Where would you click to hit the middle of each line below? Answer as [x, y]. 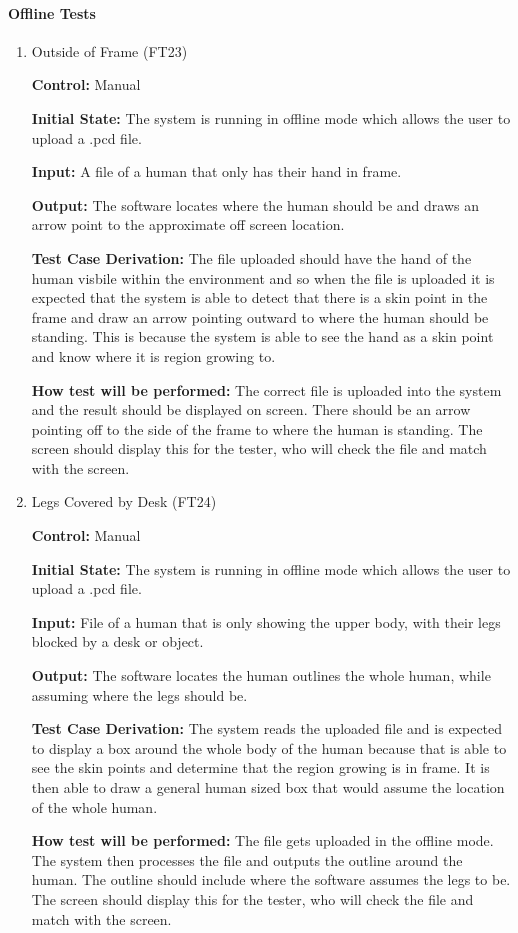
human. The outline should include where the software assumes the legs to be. [271, 879]
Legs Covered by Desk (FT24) [124, 501]
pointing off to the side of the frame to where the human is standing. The [257, 428]
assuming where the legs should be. [139, 694]
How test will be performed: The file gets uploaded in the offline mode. [262, 840]
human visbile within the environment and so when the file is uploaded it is [263, 277]
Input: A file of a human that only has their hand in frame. [216, 171]
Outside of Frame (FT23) [109, 50]
